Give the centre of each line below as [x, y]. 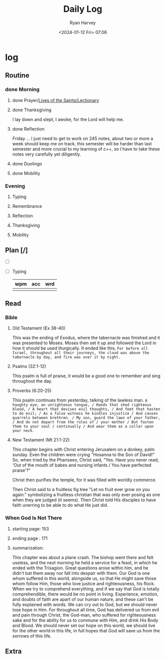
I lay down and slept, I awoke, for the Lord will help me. [68, 119]
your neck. [23, 431]
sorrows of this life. [32, 636]
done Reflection [28, 129]
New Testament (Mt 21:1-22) [41, 440]
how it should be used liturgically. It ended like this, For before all [80, 348]
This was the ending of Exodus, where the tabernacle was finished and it [86, 338]
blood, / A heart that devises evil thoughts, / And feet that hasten [86, 409]
